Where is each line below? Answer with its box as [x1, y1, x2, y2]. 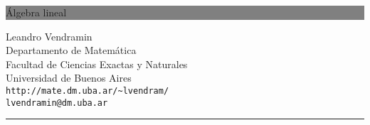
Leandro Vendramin [6, 28, 92, 43]
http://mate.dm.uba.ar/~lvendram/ [6, 85, 169, 96]
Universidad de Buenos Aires [6, 70, 132, 85]
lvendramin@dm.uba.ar [6, 97, 108, 108]
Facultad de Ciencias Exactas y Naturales [6, 56, 188, 71]
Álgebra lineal [6, 5, 67, 19]
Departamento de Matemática [6, 43, 137, 58]
